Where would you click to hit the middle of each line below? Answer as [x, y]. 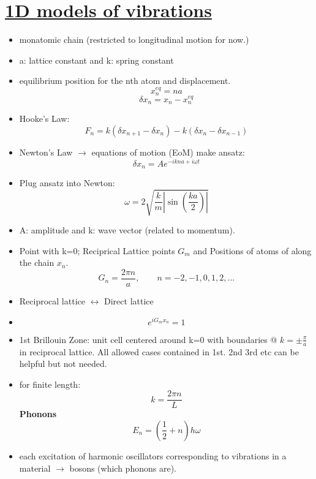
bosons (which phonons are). [123, 468]
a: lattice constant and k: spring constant [96, 60]
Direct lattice [129, 301]
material [35, 468]
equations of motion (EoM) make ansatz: [168, 152]
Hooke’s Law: [44, 119]
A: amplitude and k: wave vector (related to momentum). [127, 230]
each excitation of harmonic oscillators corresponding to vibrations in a [153, 455]
